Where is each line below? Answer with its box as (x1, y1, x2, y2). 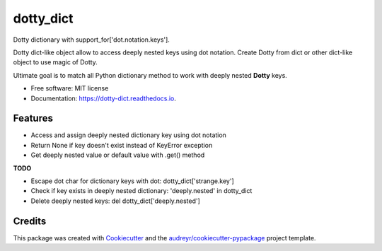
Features (13, 112, 53, 124)
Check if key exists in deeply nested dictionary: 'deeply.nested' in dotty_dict (30, 187, 253, 195)
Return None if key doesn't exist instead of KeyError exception (30, 141, 213, 149)
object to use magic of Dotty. (13, 58, 98, 66)
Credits (13, 215, 47, 227)
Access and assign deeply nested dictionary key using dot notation (30, 131, 226, 139)
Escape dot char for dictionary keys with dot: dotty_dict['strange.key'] (30, 177, 235, 185)
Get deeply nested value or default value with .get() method (30, 151, 205, 159)
